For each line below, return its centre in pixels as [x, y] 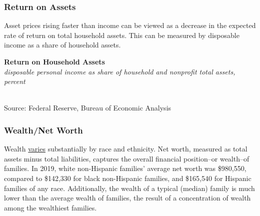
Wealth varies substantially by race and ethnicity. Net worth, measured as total [126, 149]
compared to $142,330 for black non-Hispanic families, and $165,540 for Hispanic [128, 178]
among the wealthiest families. [50, 207]
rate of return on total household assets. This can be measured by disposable [122, 35]
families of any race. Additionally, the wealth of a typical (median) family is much [129, 188]
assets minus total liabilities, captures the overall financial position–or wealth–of [127, 158]
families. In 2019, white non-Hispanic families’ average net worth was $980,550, [125, 168]
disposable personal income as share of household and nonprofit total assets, [120, 71]
